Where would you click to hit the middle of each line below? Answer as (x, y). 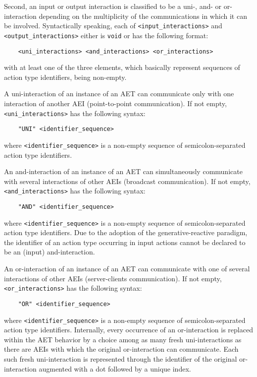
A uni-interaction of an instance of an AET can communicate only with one (119, 94)
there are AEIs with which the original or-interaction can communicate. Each (121, 349)
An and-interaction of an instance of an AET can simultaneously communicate (123, 171)
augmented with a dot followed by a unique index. (115, 368)
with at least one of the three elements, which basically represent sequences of (122, 67)
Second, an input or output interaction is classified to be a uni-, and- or (113, 6)
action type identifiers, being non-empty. (65, 77)
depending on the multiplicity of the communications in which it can (143, 16)
